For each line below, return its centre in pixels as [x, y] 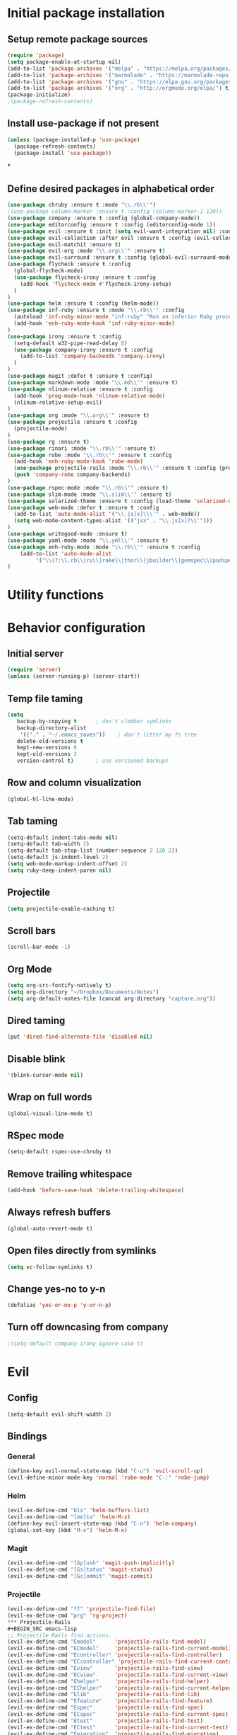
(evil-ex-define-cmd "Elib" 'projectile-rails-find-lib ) [104, 1695]
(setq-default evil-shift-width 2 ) [60, 1414]
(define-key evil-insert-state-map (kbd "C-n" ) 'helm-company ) [102, 1524]
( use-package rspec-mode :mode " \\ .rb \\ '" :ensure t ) [88, 488]
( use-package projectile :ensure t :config [72, 422]
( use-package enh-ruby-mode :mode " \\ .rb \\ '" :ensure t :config [104, 547]
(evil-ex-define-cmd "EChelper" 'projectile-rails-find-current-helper [120, 1688]
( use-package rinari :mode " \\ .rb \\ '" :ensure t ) [82, 448]
